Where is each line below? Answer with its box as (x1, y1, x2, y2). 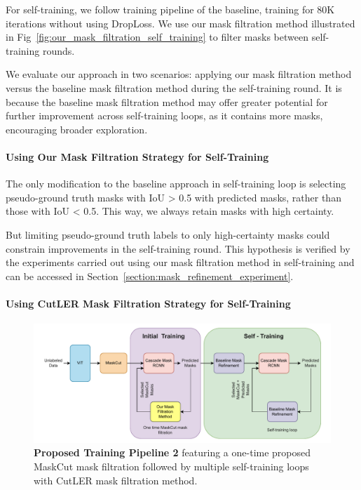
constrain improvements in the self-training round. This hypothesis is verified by (6, 241, 350, 256)
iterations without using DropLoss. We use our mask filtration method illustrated (6, 15, 355, 30)
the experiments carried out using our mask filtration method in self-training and (6, 255, 355, 270)
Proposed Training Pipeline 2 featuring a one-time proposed (34, 445, 311, 460)
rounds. (42, 43, 75, 58)
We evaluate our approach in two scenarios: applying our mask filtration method (6, 67, 352, 81)
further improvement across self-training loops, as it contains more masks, (6, 108, 323, 123)
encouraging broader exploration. (6, 121, 148, 136)
